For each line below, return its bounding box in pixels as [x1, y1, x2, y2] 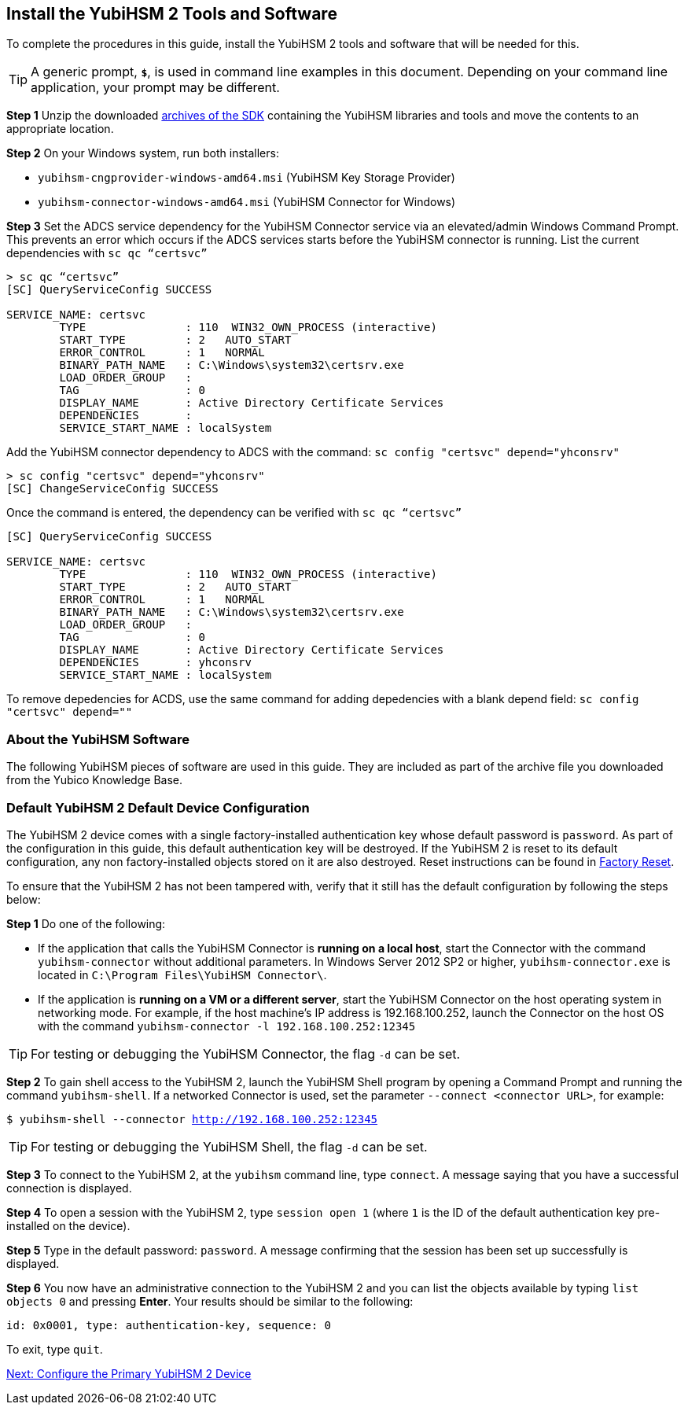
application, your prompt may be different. [31, 79, 280, 96]
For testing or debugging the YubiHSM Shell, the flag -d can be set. [31, 1138, 428, 1155]
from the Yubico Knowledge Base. [6, 773, 182, 787]
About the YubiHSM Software [6, 731, 190, 747]
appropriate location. [6, 122, 114, 136]
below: [6, 892, 41, 906]
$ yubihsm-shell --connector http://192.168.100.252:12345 [6, 1112, 378, 1125]
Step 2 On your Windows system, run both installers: [6, 146, 279, 160]
